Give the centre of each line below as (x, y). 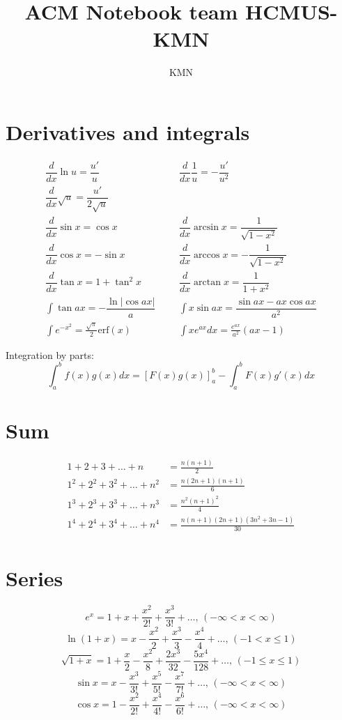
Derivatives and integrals (128, 131)
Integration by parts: (50, 354)
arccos (207, 255)
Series (34, 578)
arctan (207, 283)
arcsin (206, 228)
